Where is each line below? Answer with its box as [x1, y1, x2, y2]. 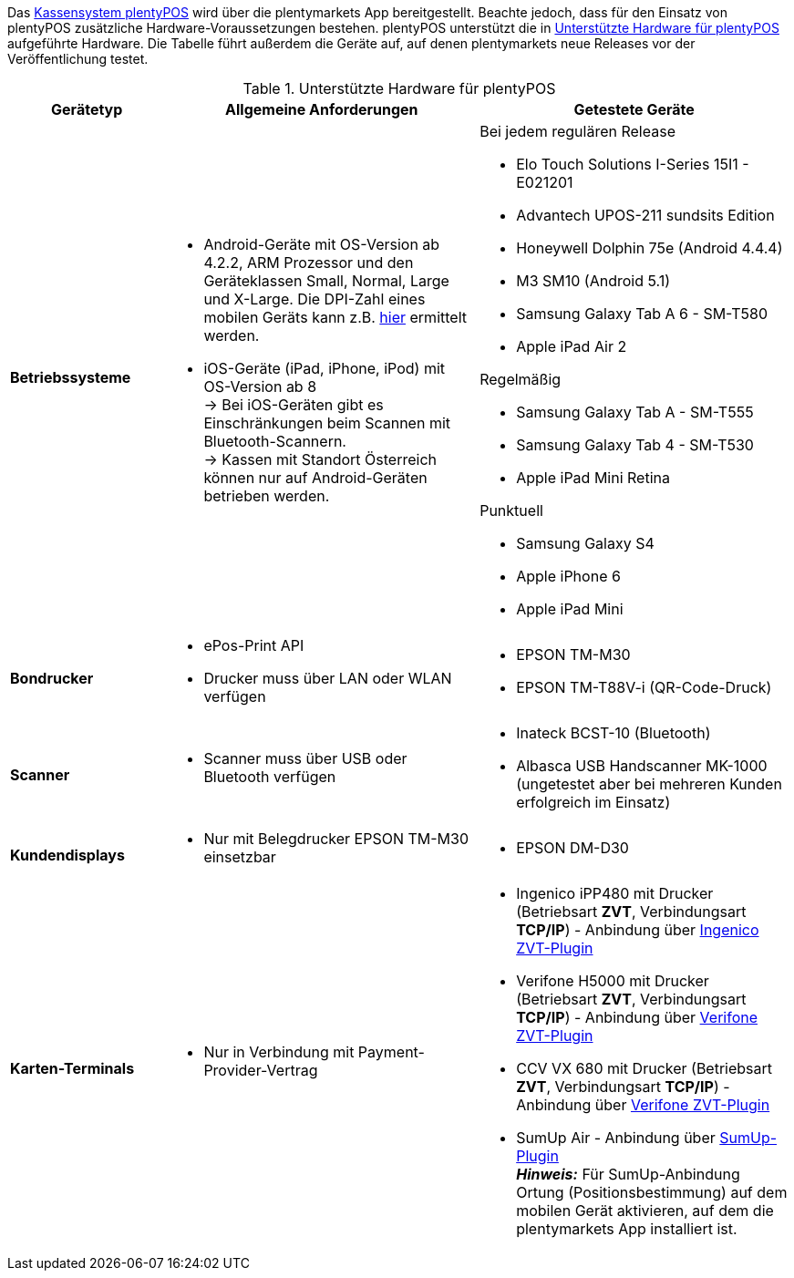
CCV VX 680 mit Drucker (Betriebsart [516, 1059, 773, 1077]
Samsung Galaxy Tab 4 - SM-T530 [516, 436, 754, 454]
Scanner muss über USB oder [203, 749, 407, 768]
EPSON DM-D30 [516, 839, 629, 857]
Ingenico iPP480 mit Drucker [516, 884, 714, 902]
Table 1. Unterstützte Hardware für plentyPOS [242, 79, 556, 98]
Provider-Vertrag [203, 1061, 318, 1079]
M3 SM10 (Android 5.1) [516, 272, 671, 290]
